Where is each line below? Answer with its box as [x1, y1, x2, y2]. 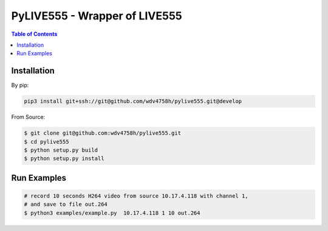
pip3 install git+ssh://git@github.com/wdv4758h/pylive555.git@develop [24, 98, 242, 105]
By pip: [11, 82, 29, 89]
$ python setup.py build [24, 146, 98, 153]
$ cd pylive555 [24, 138, 69, 145]
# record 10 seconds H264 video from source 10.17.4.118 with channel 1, [24, 192, 248, 199]
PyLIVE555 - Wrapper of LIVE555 [11, 9, 182, 22]
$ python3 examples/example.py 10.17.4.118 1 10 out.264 [24, 209, 200, 216]
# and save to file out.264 [24, 201, 108, 208]
